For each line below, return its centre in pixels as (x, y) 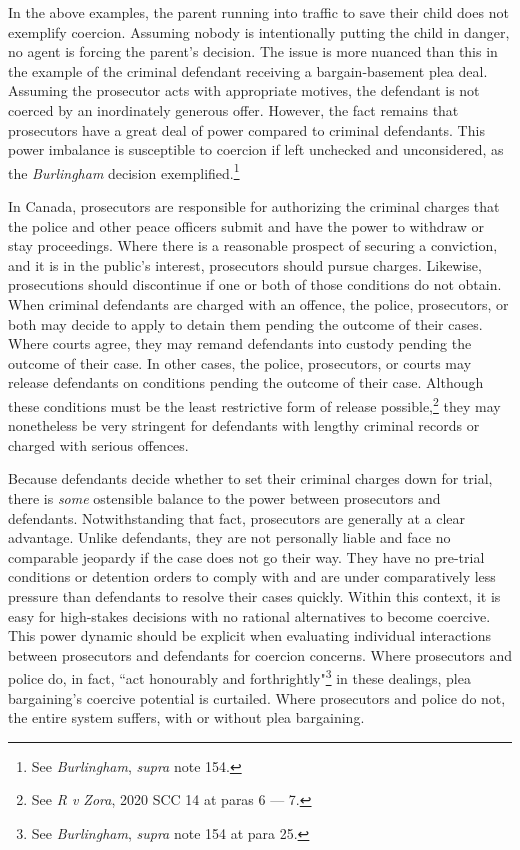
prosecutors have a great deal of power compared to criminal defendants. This (246, 129)
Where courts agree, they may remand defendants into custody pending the (240, 343)
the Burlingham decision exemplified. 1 (124, 171)
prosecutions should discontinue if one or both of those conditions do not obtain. (255, 284)
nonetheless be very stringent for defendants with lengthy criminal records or (244, 425)
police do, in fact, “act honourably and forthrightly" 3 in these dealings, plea (239, 676)
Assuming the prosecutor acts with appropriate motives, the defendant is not (244, 90)
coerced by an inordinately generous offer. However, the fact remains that (233, 109)
